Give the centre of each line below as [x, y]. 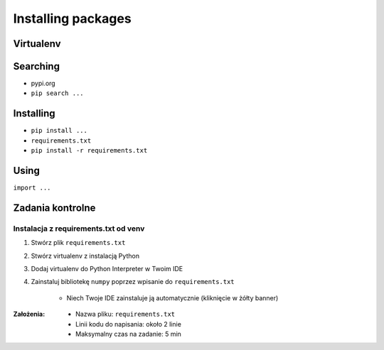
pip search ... [58, 93]
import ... [32, 188]
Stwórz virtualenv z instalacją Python [85, 256]
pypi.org [43, 83]
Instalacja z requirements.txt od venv [79, 229]
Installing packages [72, 18]
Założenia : [29, 314]
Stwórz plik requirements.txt [78, 243]
